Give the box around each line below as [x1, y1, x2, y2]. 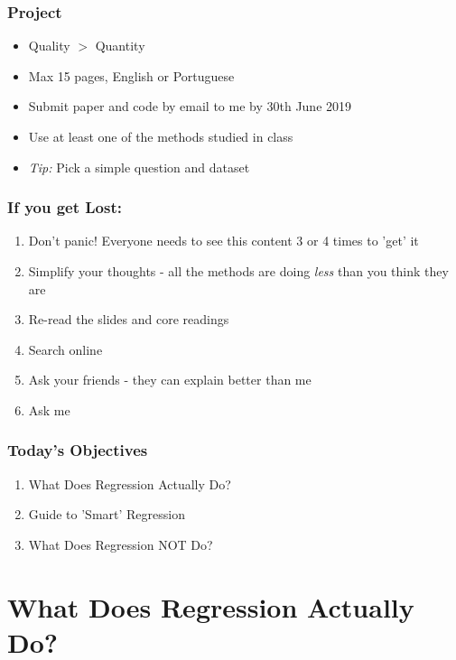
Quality [28, 36, 70, 55]
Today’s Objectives [7, 439, 148, 461]
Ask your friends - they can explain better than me [28, 370, 312, 389]
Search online [28, 339, 103, 358]
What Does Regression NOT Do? [28, 535, 213, 553]
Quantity [95, 36, 145, 55]
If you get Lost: [7, 196, 122, 218]
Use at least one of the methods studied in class [28, 127, 293, 145]
